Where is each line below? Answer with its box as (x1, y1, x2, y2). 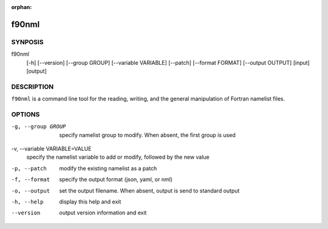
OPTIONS (11, 110, 40, 118)
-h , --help (11, 198, 44, 205)
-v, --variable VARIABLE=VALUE (11, 145, 92, 152)
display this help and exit (59, 197, 121, 205)
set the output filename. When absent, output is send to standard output (59, 187, 240, 194)
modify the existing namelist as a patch (59, 164, 157, 172)
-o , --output (11, 187, 50, 194)
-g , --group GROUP (11, 123, 66, 130)
